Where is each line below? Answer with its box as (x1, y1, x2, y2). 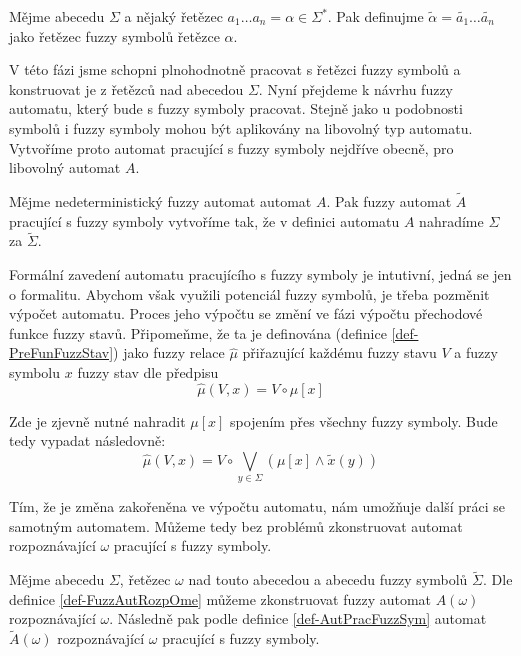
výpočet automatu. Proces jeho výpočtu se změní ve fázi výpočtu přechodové (9, 303, 483, 324)
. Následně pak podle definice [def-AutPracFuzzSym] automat (109, 608, 487, 629)
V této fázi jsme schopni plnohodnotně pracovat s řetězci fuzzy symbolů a (9, 59, 461, 80)
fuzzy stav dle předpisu (77, 361, 219, 382)
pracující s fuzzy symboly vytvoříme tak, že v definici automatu (9, 210, 400, 231)
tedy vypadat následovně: (9, 430, 166, 451)
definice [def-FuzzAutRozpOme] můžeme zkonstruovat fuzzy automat (9, 588, 432, 609)
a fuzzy (454, 342, 498, 363)
